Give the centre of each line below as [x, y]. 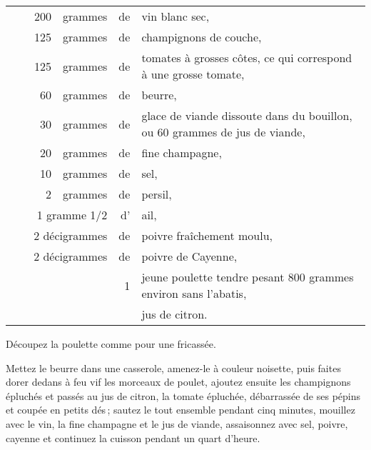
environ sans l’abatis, [194, 293]
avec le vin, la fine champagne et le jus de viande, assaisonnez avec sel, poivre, [177, 423]
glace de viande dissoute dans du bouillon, [247, 115]
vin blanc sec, [176, 16]
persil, [157, 194]
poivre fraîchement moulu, [207, 235]
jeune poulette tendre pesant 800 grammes [248, 277]
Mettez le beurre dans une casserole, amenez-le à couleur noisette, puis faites [173, 367]
